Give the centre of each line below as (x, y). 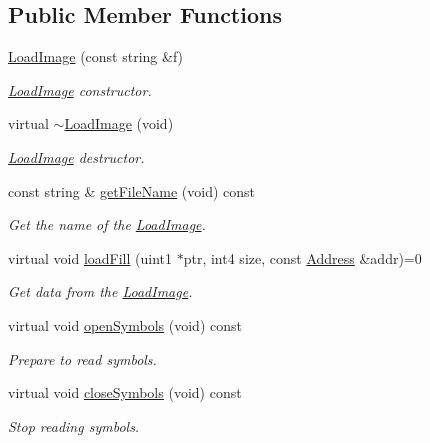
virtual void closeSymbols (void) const (125, 392)
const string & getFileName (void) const (132, 190)
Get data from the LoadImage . (100, 291)
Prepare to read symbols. (82, 358)
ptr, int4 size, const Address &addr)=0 (302, 257)
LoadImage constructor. (80, 89)
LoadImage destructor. (76, 156)
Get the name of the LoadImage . (107, 224)
